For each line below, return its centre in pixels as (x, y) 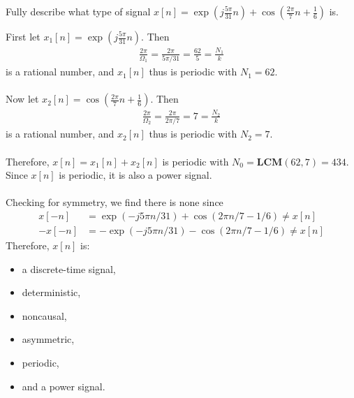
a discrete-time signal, (69, 268)
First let (23, 36)
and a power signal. (64, 386)
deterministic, (51, 292)
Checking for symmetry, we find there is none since (115, 202)
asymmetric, (48, 339)
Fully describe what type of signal (78, 11)
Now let (22, 99)
